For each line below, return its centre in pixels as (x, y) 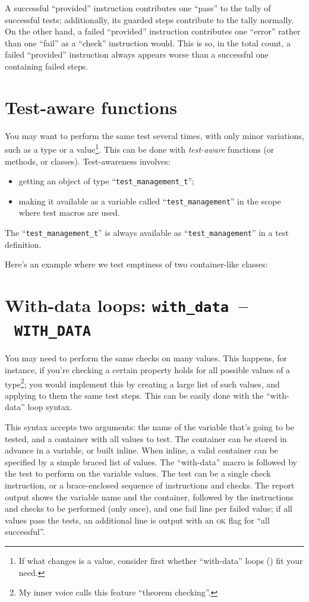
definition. (23, 244)
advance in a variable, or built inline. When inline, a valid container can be (141, 450)
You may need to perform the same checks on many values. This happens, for (146, 358)
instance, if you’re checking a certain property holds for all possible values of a (148, 370)
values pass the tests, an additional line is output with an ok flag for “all (137, 520)
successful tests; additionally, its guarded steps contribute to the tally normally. (149, 19)
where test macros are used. (69, 212)
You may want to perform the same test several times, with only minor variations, (154, 135)
